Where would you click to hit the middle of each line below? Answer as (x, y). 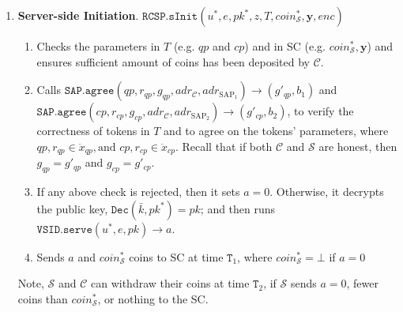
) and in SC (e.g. (285, 46)
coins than (43, 298)
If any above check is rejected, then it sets (138, 192)
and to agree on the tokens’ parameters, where (276, 131)
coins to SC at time (176, 256)
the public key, (72, 208)
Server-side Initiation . (78, 15)
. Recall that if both (224, 146)
